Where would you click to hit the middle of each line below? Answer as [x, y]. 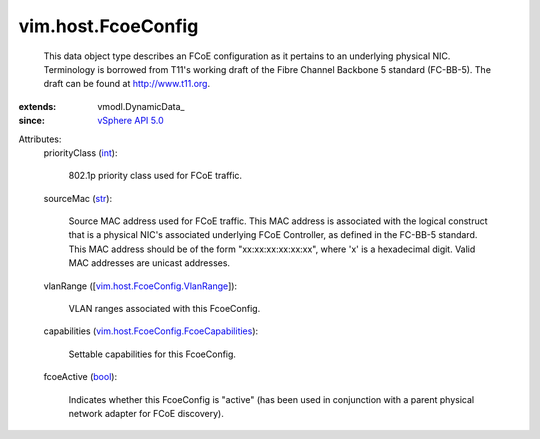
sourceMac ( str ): [78, 198]
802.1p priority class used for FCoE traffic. [155, 176]
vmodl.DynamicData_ [141, 106]
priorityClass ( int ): [80, 152]
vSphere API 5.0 [130, 121]
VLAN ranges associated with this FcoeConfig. [164, 309]
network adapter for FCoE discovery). [146, 413]
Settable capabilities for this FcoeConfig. [152, 354]
